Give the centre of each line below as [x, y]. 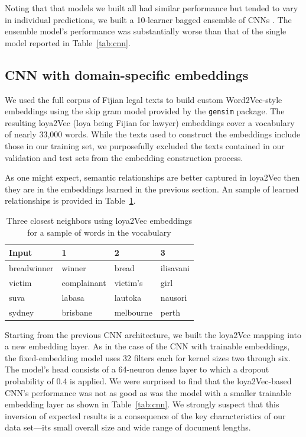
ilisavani [175, 268]
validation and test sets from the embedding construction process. [124, 157]
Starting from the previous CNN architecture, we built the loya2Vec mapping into [153, 334]
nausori [174, 297]
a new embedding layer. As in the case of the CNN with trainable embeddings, [147, 346]
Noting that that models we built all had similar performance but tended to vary [152, 8]
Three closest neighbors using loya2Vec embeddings [99, 220]
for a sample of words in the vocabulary [99, 232]
